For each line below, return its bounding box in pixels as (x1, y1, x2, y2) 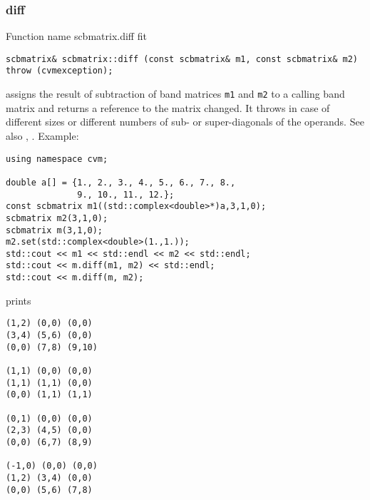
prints (6, 292, 31, 307)
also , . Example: (6, 128, 79, 143)
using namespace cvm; (6, 153, 108, 164)
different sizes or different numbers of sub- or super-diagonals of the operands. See (6, 114, 364, 129)
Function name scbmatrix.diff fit (6, 29, 147, 44)
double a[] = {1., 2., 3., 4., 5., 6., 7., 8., (6, 177, 236, 188)
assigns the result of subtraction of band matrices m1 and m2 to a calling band (6, 86, 345, 101)
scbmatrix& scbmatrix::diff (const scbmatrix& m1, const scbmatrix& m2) (6, 53, 358, 64)
